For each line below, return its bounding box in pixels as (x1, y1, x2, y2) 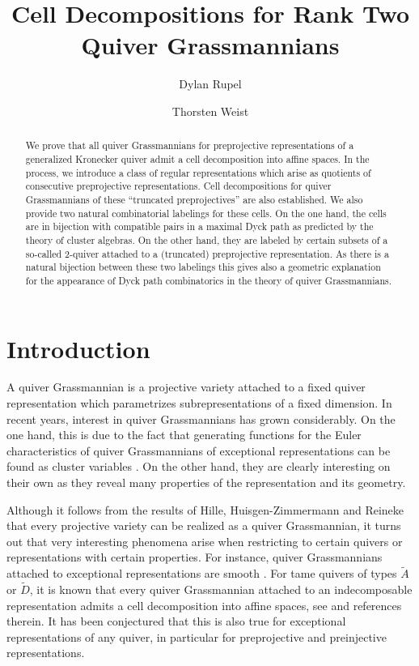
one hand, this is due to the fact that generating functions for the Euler (6, 426, 362, 443)
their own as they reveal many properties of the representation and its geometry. (6, 474, 406, 491)
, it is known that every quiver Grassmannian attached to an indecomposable (29, 581, 413, 598)
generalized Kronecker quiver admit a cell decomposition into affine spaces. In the (25, 152, 370, 165)
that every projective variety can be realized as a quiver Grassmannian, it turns (6, 517, 401, 534)
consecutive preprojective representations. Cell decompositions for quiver (25, 179, 332, 193)
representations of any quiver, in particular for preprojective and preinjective (6, 628, 387, 645)
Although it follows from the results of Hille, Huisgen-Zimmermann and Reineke (6, 501, 404, 518)
